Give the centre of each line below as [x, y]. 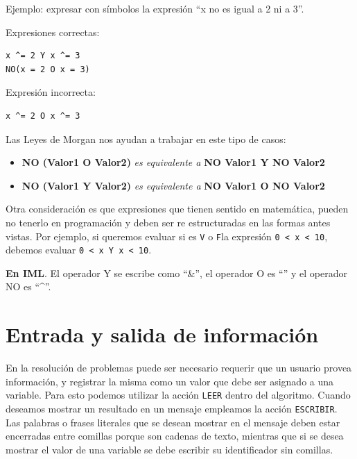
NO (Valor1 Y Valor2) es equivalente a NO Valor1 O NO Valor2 [173, 185]
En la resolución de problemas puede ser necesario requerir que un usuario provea [179, 368]
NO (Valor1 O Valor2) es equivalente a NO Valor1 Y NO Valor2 [173, 162]
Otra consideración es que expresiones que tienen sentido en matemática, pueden [177, 209]
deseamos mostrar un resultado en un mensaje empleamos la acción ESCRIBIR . [172, 408]
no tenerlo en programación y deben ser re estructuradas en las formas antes [168, 222]
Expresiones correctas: [53, 32]
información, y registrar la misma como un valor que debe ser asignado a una [170, 381]
